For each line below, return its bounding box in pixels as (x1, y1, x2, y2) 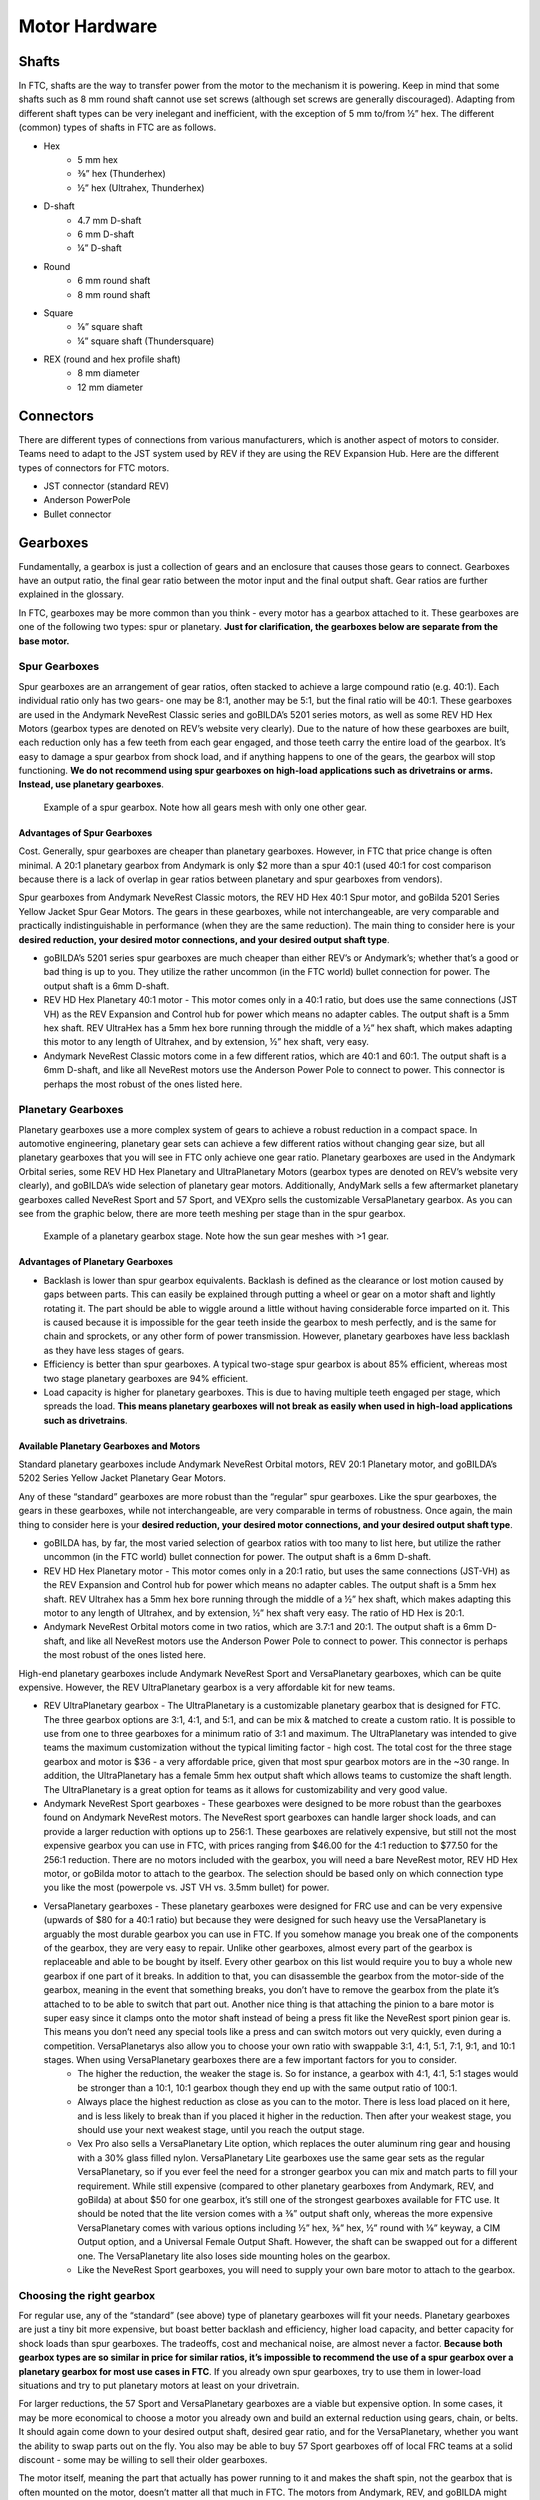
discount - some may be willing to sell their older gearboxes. (18, 2453, 268, 2465)
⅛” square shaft (77, 321, 144, 333)
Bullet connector (43, 508, 112, 520)
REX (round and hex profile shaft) (43, 353, 181, 365)
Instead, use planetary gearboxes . (18, 778, 165, 790)
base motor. (18, 635, 70, 647)
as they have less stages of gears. (43, 1344, 185, 1356)
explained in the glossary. (18, 588, 124, 600)
